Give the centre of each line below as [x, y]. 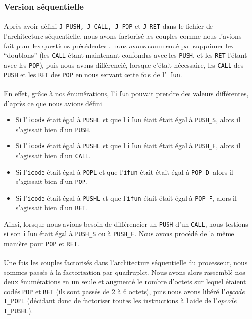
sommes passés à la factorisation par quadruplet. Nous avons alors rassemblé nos [125, 272]
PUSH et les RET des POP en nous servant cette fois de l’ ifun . [93, 74]
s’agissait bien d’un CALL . [53, 155]
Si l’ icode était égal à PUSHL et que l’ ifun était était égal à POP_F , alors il [126, 198]
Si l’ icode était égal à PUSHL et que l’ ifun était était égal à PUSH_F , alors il [128, 146]
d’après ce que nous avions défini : [55, 103]
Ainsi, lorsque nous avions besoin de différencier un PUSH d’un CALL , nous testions [126, 224]
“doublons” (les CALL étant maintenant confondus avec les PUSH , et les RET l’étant [126, 55]
